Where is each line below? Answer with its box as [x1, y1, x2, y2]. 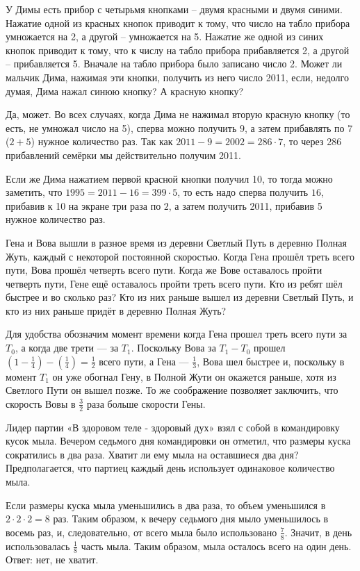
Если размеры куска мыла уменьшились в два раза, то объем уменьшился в [6, 497, 326, 512]
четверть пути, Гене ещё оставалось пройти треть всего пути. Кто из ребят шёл [6, 276, 343, 290]
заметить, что [6, 185, 63, 199]
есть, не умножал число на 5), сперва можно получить [6, 120, 237, 135]
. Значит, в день [284, 524, 352, 539]
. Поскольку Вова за [131, 340, 216, 355]
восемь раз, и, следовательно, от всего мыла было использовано [6, 524, 277, 539]
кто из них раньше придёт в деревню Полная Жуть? [6, 303, 227, 317]
